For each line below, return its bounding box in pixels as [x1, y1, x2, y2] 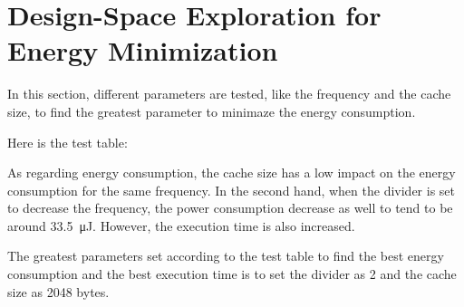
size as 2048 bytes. [7, 282, 110, 301]
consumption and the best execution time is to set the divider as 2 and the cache [7, 264, 457, 283]
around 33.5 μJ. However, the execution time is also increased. [7, 216, 355, 235]
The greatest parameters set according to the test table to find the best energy [7, 246, 444, 265]
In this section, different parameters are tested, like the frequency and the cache [7, 84, 451, 103]
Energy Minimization [7, 32, 278, 69]
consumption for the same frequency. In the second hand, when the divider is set [7, 180, 456, 199]
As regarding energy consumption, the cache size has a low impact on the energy [7, 163, 456, 182]
